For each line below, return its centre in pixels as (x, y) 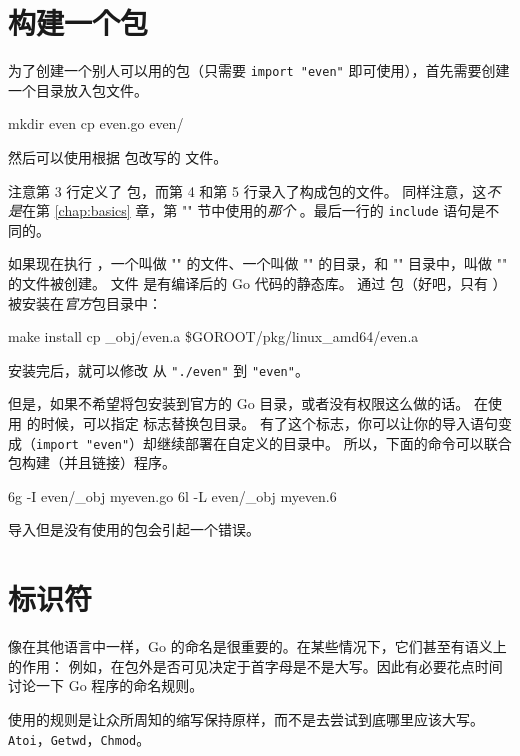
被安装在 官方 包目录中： (85, 302)
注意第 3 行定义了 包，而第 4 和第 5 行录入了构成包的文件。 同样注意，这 (247, 190)
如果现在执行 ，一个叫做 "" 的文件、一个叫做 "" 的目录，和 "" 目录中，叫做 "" (258, 263)
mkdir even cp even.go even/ (96, 123)
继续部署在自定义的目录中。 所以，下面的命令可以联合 (334, 442)
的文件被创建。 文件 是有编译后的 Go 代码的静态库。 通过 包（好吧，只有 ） (257, 283)
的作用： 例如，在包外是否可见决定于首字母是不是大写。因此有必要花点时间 (255, 665)
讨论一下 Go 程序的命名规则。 (106, 685)
